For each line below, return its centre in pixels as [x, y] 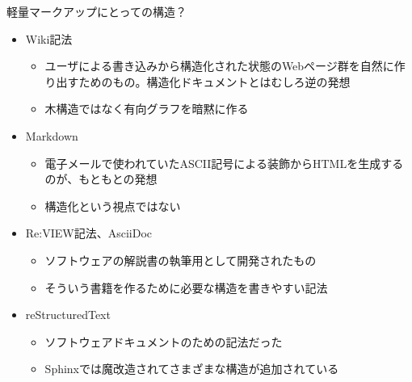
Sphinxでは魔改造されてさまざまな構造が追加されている [192, 369]
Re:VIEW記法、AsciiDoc [89, 233]
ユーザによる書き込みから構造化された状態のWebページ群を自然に [219, 66]
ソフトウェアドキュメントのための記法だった [164, 341]
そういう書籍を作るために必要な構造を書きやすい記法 [186, 287]
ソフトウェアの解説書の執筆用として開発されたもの [181, 260]
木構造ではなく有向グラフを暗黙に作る [147, 109]
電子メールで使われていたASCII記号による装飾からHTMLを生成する [224, 163]
